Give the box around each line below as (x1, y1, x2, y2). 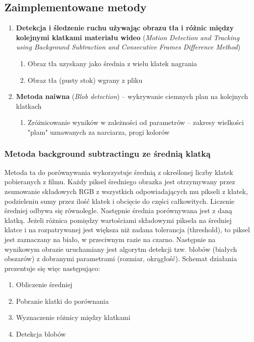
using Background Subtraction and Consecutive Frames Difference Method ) (16, 42, 241, 52)
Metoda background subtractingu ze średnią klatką (4, 147, 211, 160)
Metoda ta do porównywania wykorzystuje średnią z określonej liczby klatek (4, 167, 233, 177)
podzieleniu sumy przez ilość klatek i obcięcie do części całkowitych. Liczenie (4, 195, 235, 206)
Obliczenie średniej (16, 279, 73, 290)
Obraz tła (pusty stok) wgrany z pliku (27, 74, 143, 85)
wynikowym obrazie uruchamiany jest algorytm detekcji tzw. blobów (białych (4, 244, 237, 254)
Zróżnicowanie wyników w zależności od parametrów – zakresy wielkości (27, 117, 244, 127)
